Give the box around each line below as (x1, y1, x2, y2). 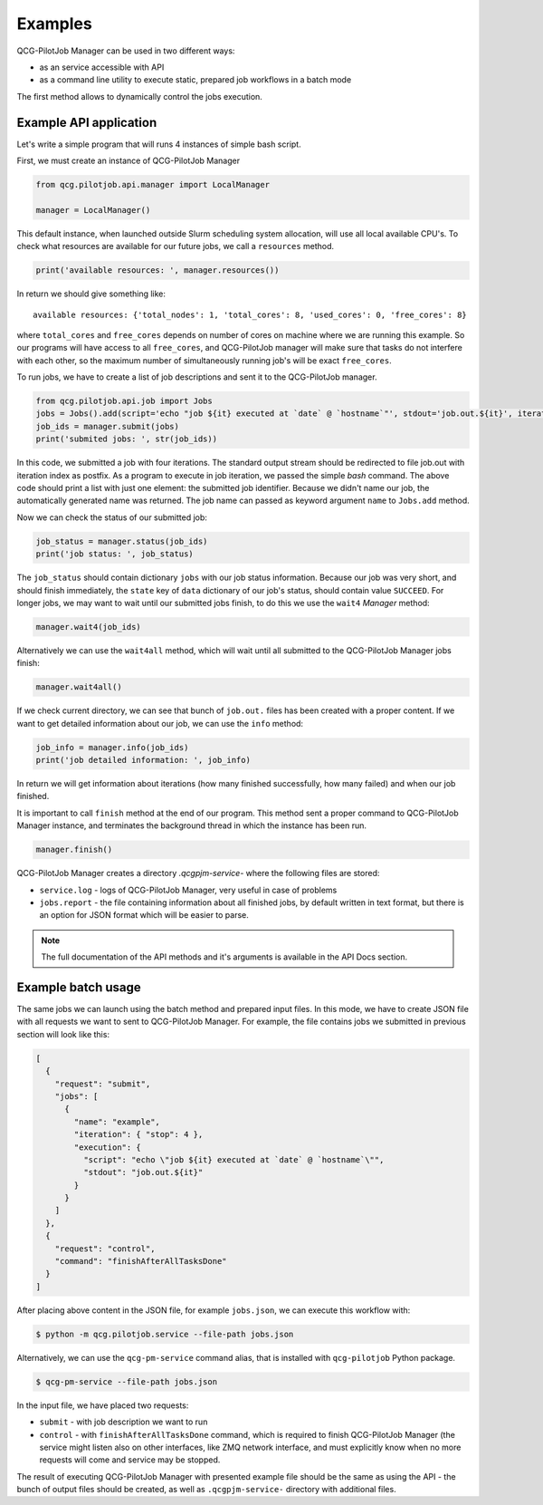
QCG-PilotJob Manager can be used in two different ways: (16, 45, 235, 56)
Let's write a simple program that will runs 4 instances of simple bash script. (16, 139, 302, 150)
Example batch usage (16, 979, 141, 995)
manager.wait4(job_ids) (35, 622, 142, 632)
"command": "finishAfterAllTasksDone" (54, 1256, 227, 1267)
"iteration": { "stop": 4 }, (73, 1129, 204, 1140)
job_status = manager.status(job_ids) (35, 535, 208, 546)
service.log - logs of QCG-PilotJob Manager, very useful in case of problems (39, 884, 338, 895)
